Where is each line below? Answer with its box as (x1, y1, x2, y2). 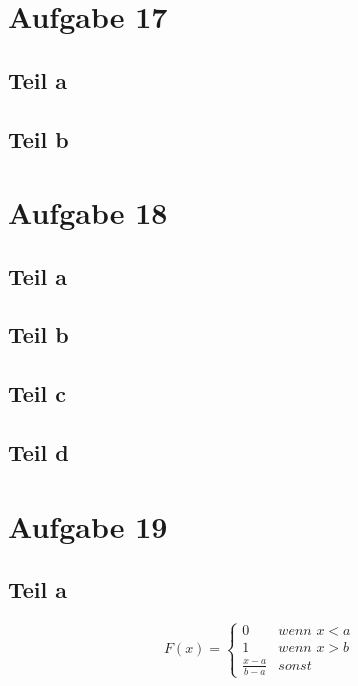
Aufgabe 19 (8, 505, 168, 546)
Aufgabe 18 (8, 192, 168, 233)
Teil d (8, 437, 69, 468)
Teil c (8, 378, 67, 409)
